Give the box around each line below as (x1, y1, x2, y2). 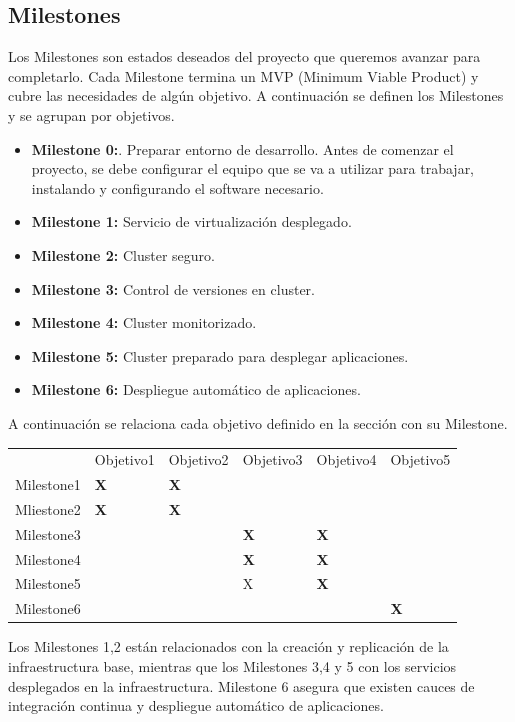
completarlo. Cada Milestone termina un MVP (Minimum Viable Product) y (8, 65, 479, 86)
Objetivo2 (168, 449, 229, 470)
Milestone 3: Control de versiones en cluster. (31, 278, 315, 299)
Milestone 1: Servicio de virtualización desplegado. (31, 211, 352, 232)
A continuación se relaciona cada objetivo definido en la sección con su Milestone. (8, 412, 508, 433)
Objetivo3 (242, 449, 303, 470)
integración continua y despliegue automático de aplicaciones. (8, 695, 384, 716)
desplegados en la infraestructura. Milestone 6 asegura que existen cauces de (8, 675, 475, 696)
